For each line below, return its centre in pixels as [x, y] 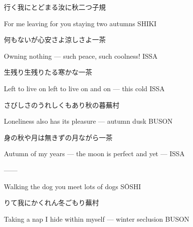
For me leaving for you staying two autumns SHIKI [80, 23]
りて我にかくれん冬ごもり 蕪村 [51, 203]
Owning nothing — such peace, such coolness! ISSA [81, 56]
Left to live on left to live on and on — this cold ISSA [84, 88]
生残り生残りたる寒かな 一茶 [48, 72]
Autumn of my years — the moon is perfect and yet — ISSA [94, 154]
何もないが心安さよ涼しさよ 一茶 [55, 40]
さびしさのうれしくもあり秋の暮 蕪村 [62, 105]
